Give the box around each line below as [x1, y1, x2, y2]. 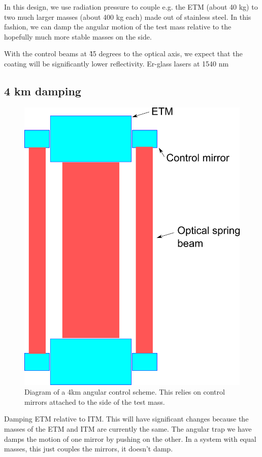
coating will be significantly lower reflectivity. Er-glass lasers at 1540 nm [4, 58, 229, 68]
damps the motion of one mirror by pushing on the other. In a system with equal [4, 433, 256, 444]
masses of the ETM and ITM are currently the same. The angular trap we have [4, 423, 252, 434]
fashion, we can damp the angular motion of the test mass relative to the [4, 21, 232, 32]
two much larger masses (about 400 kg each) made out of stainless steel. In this [4, 11, 251, 22]
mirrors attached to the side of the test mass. [24, 396, 165, 407]
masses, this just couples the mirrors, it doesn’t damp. [4, 443, 173, 454]
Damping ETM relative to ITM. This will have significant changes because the [4, 413, 249, 424]
